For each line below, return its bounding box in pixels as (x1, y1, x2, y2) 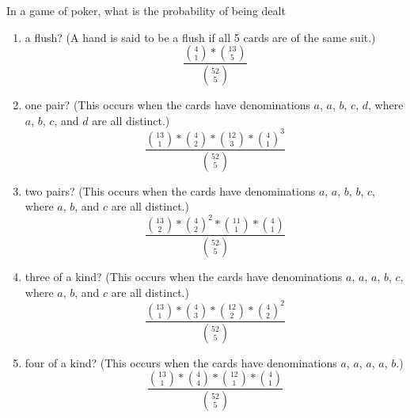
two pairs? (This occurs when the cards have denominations (25, 182, 316, 199)
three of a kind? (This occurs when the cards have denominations (25, 268, 343, 285)
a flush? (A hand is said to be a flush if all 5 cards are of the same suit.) (25, 28, 376, 45)
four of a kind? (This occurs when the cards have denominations (25, 354, 337, 370)
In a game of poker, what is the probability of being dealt (6, 2, 286, 18)
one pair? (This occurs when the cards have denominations (25, 97, 310, 113)
